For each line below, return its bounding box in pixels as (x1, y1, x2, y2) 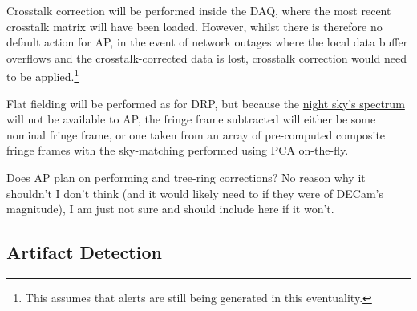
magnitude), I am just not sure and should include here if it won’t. (6, 200, 334, 217)
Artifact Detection (6, 240, 162, 265)
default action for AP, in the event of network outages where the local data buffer (6, 34, 408, 50)
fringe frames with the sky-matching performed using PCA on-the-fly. (6, 142, 349, 159)
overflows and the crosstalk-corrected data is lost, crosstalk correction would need (6, 49, 407, 66)
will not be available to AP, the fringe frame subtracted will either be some (6, 111, 376, 127)
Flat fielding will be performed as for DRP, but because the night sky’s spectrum (6, 95, 405, 111)
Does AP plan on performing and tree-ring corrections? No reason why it (6, 169, 366, 185)
